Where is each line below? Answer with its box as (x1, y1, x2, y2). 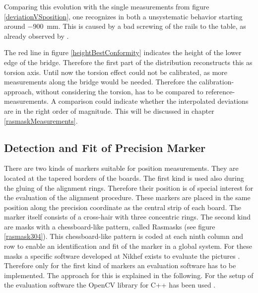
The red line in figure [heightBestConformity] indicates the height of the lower (4, 47, 242, 58)
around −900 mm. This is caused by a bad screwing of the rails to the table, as (4, 21, 246, 31)
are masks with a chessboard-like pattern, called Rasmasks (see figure (4, 221, 215, 231)
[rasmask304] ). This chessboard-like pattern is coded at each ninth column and (4, 231, 244, 241)
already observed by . (4, 30, 69, 41)
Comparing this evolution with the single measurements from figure (4, 1, 209, 11)
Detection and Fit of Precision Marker (4, 140, 206, 155)
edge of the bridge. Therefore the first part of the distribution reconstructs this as (4, 57, 253, 67)
